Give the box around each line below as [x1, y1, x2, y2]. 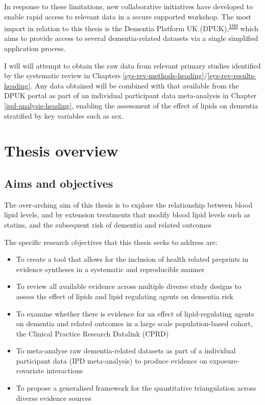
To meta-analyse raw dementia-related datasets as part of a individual [16, 345, 236, 356]
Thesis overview [4, 140, 118, 161]
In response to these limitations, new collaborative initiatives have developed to [4, 1, 253, 11]
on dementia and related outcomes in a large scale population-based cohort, [16, 318, 253, 329]
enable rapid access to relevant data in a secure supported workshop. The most [4, 11, 252, 21]
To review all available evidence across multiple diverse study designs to [16, 281, 242, 291]
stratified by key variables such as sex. [4, 110, 124, 121]
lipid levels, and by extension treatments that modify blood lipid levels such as [4, 209, 250, 220]
